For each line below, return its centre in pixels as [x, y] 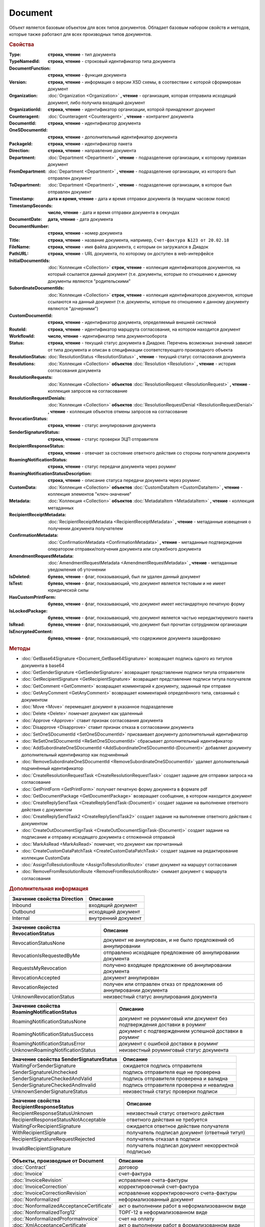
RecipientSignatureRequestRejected [53, 1139]
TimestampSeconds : [31, 206]
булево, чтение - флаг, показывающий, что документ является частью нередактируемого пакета [150, 618]
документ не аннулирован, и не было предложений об [169, 940]
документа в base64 [43, 666]
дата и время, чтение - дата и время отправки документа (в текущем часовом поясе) [139, 199]
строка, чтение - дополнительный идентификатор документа [113, 137]
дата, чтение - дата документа [80, 219]
